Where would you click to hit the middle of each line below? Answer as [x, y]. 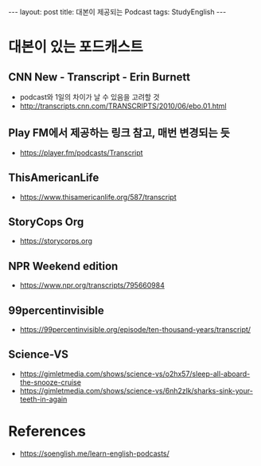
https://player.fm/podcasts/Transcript [81, 152]
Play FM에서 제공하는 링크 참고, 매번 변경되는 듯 [119, 133]
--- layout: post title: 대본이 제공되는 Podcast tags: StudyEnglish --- [117, 12]
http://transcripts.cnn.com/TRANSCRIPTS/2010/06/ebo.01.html [123, 106]
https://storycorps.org [56, 241]
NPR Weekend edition [63, 266]
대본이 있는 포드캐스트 [76, 47]
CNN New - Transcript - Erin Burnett [99, 77]
